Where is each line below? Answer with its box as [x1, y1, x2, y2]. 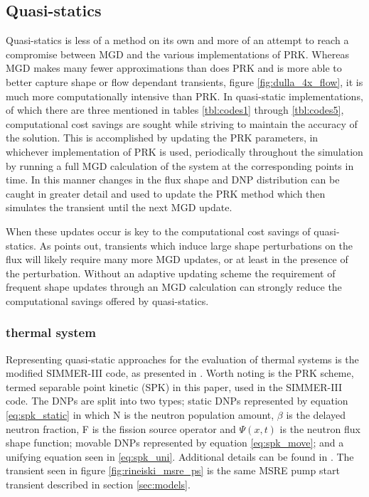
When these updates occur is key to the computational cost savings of [6, 223, 311, 238]
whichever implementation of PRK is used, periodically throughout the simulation [6, 144, 363, 159]
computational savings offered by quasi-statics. [6, 293, 209, 308]
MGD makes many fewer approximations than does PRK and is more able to [6, 60, 342, 75]
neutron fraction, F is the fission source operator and [6, 421, 236, 436]
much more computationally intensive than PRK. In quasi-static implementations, [6, 88, 363, 103]
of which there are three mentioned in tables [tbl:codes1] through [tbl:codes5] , [6, 102, 344, 117]
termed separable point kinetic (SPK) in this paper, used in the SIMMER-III [6, 379, 343, 394]
